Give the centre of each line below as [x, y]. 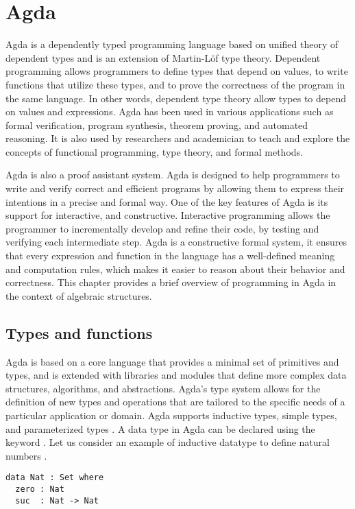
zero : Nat [40, 489]
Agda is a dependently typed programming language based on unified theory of [172, 44]
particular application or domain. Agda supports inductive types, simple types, [171, 415]
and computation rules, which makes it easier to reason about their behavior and [175, 269]
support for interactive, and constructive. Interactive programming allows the [168, 215]
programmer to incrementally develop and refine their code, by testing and [162, 228]
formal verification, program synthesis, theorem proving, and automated [157, 125]
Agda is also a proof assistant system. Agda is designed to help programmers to [173, 175]
